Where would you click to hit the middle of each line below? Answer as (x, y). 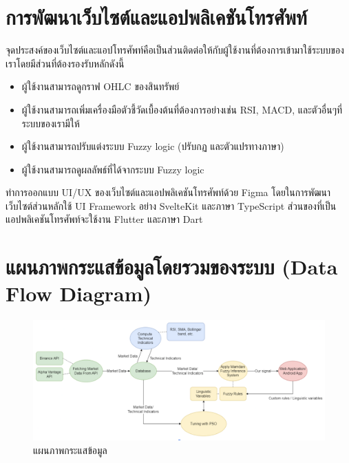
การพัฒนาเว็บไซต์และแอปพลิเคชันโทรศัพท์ (157, 17)
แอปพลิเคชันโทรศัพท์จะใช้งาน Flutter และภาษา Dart (104, 219)
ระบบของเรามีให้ (51, 123)
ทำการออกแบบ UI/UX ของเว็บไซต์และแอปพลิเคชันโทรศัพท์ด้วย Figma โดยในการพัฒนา (168, 192)
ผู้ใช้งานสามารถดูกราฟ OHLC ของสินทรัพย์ (101, 86)
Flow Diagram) (79, 293)
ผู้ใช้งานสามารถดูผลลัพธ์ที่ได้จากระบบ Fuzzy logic (113, 169)
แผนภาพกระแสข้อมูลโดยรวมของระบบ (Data (172, 267)
